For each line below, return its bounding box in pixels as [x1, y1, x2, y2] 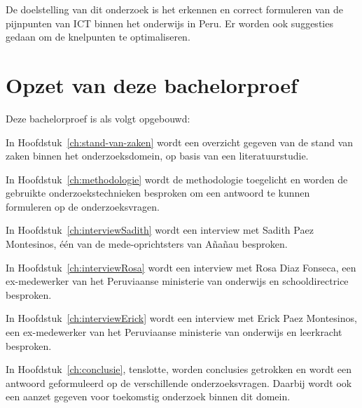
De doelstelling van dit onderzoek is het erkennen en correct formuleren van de [6, 2, 344, 16]
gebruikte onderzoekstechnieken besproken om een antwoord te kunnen [6, 185, 310, 200]
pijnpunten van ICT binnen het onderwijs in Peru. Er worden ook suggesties [6, 15, 333, 30]
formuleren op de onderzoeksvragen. [6, 199, 160, 213]
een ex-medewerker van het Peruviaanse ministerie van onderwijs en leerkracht [6, 325, 342, 339]
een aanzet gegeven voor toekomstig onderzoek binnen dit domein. [6, 389, 291, 404]
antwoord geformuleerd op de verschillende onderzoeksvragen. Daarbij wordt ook [6, 375, 352, 390]
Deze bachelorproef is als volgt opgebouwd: [6, 111, 190, 125]
